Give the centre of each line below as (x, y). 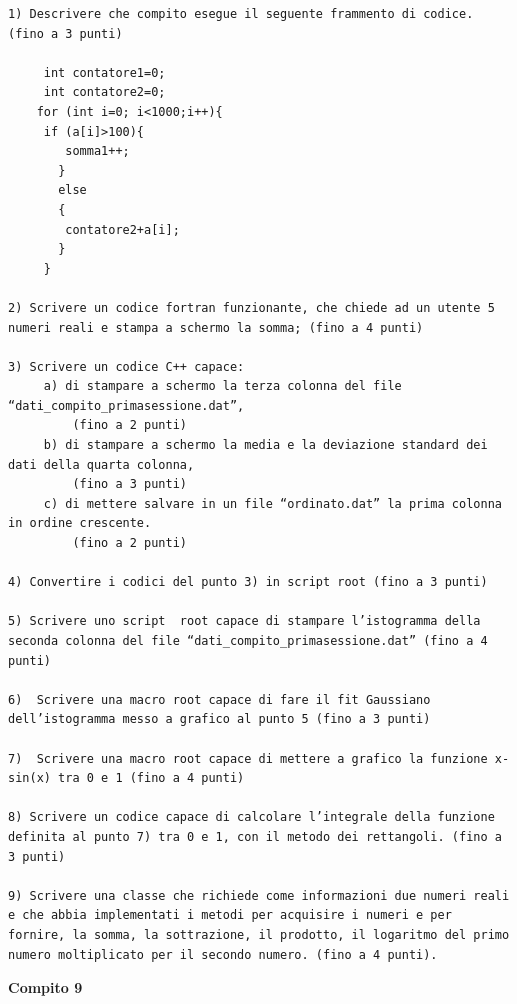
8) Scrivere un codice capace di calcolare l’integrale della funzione (251, 817)
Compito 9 (45, 987)
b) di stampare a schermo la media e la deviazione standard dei (265, 445)
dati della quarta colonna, (101, 464)
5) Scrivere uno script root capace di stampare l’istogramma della (244, 621)
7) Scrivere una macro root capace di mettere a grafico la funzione (248, 758)
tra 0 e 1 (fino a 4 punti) (151, 778)
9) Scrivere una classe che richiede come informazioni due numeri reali (259, 895)
